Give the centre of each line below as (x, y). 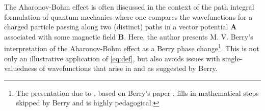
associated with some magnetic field (60, 36)
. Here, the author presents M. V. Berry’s (189, 36)
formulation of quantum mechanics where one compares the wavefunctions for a (128, 16)
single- (232, 58)
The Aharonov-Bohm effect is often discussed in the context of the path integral (129, 7)
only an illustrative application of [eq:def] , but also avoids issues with (112, 58)
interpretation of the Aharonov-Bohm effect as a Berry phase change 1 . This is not (132, 48)
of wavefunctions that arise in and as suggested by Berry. (128, 68)
